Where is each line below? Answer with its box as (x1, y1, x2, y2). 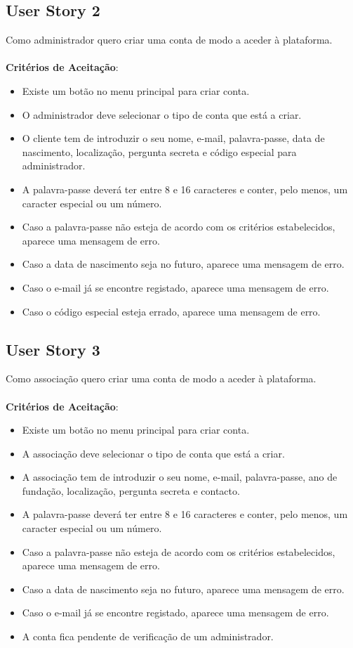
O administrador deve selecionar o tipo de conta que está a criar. (22, 107, 302, 122)
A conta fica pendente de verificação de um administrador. (22, 629, 274, 644)
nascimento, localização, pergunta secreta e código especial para (22, 144, 297, 159)
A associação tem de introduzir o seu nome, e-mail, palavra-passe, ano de (22, 469, 338, 484)
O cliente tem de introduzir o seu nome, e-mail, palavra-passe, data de (22, 131, 325, 145)
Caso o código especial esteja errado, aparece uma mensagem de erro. (22, 304, 321, 318)
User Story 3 (6, 338, 100, 360)
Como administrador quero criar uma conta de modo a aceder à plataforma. (6, 32, 333, 47)
